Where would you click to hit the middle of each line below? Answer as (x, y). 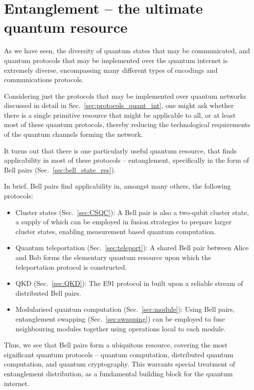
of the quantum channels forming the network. (74, 134)
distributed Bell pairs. (48, 292)
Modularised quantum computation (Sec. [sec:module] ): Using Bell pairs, (125, 309)
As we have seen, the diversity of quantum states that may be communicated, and (127, 51)
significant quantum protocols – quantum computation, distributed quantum (119, 354)
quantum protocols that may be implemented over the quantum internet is (116, 60)
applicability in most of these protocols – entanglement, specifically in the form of (127, 160)
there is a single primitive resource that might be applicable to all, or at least (120, 115)
